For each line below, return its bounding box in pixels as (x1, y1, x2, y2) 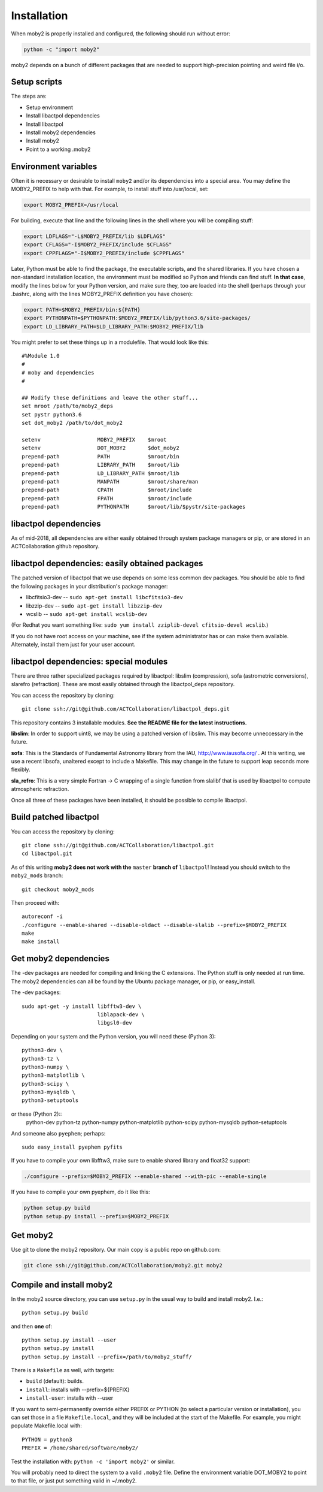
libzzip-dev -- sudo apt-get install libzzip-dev (26, 602, 163, 609)
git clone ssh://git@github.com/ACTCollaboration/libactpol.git (22, 842, 215, 848)
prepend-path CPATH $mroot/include (22, 487, 193, 494)
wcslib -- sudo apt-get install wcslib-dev (26, 610, 148, 617)
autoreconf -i (22, 913, 63, 920)
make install (22, 938, 60, 945)
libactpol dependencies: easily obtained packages (11, 558, 203, 569)
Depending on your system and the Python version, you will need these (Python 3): (11, 1032, 216, 1040)
